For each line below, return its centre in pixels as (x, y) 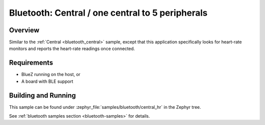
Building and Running (42, 95)
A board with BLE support (47, 81)
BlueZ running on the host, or (51, 75)
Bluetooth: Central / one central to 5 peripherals (108, 13)
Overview (24, 30)
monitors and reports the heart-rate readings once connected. (72, 49)
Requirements (31, 63)
